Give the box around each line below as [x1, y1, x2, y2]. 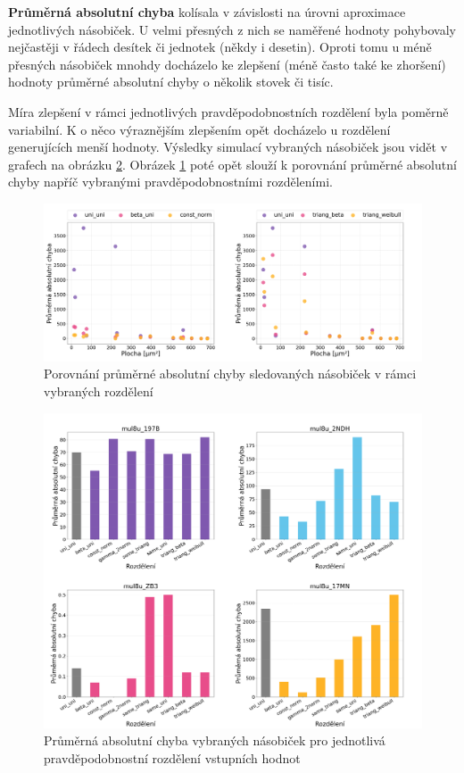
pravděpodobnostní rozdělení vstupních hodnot [44, 748, 301, 767]
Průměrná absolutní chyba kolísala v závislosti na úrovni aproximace [8, 3, 406, 21]
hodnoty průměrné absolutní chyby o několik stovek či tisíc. [8, 72, 334, 91]
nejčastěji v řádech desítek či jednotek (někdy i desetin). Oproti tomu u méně [8, 37, 432, 56]
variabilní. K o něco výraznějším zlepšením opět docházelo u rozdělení [8, 120, 391, 138]
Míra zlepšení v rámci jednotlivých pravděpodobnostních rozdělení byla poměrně [8, 102, 449, 121]
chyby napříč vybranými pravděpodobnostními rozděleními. [8, 172, 333, 191]
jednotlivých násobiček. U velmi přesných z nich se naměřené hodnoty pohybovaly [8, 20, 456, 38]
